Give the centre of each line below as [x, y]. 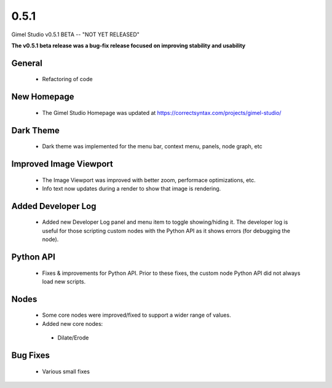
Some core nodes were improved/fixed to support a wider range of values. [136, 315]
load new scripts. [64, 281]
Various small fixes [66, 371]
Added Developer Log [54, 206]
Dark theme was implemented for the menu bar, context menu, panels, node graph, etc [152, 146]
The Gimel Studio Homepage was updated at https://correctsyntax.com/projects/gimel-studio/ [162, 113]
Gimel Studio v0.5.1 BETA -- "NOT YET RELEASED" [75, 34]
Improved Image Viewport [62, 164]
